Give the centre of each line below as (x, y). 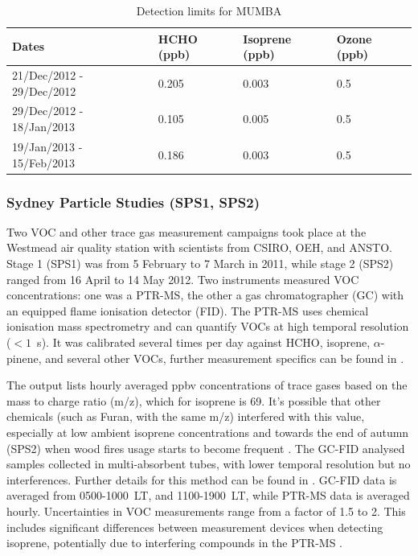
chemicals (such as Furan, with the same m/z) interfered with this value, (186, 416)
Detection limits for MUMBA (209, 10)
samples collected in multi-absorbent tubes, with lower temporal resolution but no (209, 464)
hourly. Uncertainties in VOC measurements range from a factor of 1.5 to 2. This (206, 511)
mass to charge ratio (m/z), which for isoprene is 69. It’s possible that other (194, 400)
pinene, (24, 358)
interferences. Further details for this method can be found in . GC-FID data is (202, 479)
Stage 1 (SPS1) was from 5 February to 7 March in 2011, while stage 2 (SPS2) (200, 263)
